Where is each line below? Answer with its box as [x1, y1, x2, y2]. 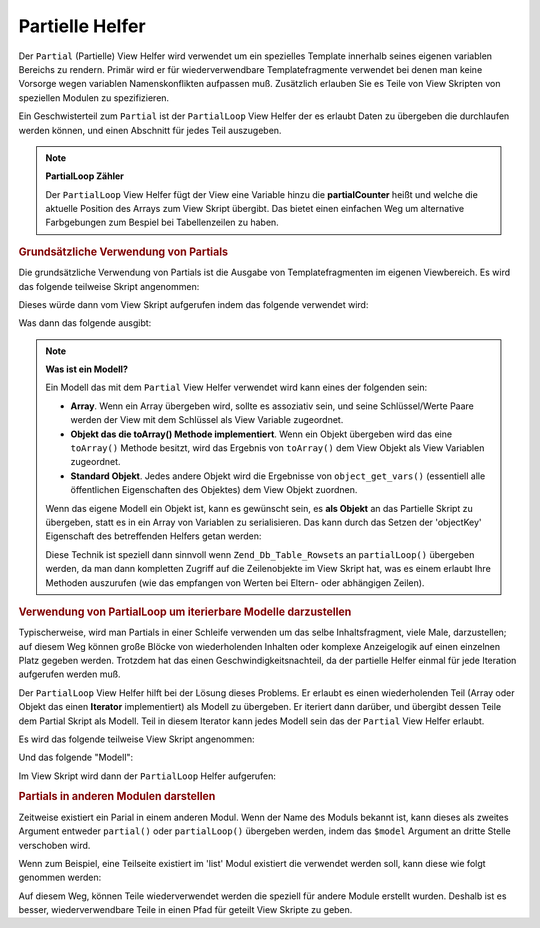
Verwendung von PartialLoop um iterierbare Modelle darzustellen [18, 605, 352, 619]
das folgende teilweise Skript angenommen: [18, 280, 200, 292]
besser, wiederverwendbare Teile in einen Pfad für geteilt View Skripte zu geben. [18, 904, 353, 916]
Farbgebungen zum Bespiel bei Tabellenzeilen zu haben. [45, 216, 279, 229]
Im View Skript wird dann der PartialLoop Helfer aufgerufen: [18, 770, 277, 782]
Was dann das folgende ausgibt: [18, 317, 152, 329]
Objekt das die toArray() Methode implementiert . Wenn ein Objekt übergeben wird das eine [70, 428, 453, 440]
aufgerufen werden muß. [18, 668, 121, 680]
